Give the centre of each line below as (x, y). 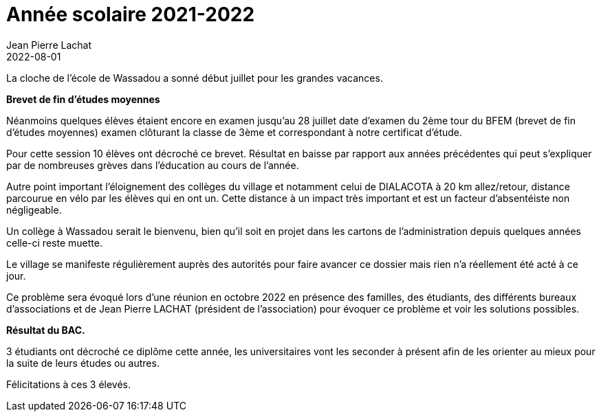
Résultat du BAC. (46, 330)
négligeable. (34, 210)
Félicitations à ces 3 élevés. (69, 384)
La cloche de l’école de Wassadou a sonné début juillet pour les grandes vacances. (195, 78)
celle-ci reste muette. (54, 243)
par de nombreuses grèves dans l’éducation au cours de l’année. (153, 165)
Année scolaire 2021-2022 (131, 14)
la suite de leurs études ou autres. (83, 363)
